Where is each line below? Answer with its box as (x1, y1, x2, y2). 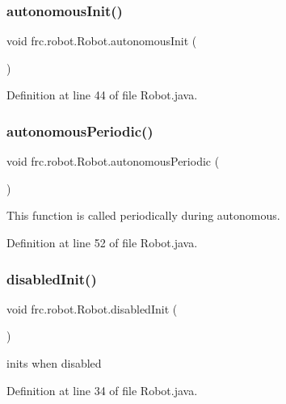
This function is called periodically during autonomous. (6, 207, 280, 224)
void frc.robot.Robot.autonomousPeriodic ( (6, 153, 220, 170)
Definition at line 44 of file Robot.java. (6, 86, 198, 103)
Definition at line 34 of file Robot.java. (6, 381, 198, 398)
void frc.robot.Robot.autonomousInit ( (6, 32, 197, 49)
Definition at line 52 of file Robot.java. (6, 234, 198, 250)
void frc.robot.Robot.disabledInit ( (6, 300, 178, 317)
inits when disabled (6, 355, 102, 371)
